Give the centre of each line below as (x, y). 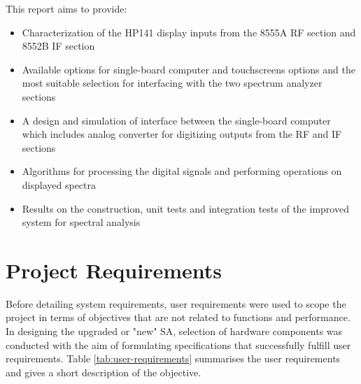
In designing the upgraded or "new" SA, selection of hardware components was (174, 331)
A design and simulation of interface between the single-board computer (176, 120)
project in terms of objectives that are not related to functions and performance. (178, 317)
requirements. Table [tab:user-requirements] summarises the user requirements (173, 358)
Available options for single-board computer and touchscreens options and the (189, 69)
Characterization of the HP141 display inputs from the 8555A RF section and (189, 32)
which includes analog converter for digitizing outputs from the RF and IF (182, 134)
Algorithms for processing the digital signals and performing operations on (182, 171)
